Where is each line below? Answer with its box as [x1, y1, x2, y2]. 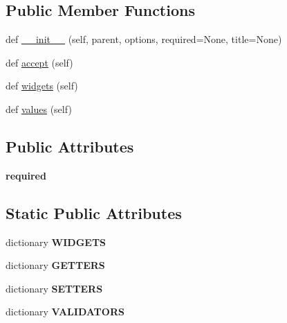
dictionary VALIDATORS [6, 304, 124, 319]
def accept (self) [6, 55, 73, 69]
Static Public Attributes [6, 202, 182, 223]
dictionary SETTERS [6, 281, 103, 295]
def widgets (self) [6, 78, 78, 93]
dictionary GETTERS [6, 258, 105, 272]
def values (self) [6, 101, 72, 116]
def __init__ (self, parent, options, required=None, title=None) [6, 32, 282, 46]
